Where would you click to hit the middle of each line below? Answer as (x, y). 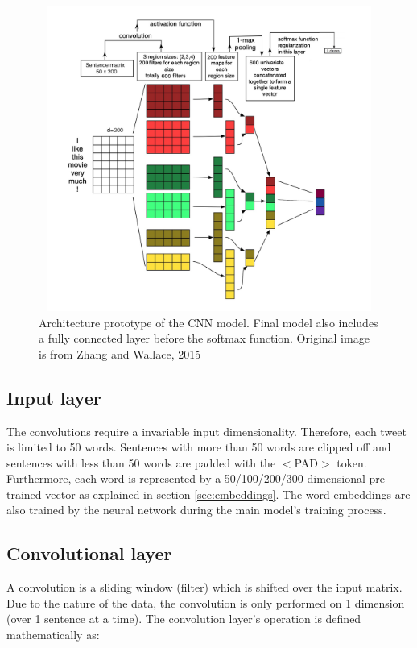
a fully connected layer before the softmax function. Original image (204, 338)
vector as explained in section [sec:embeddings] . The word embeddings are (228, 494)
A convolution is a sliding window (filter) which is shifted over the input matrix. (204, 587)
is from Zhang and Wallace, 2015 (120, 353)
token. (352, 462)
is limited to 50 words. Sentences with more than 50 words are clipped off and (199, 447)
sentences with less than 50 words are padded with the (141, 462)
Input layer (54, 397)
